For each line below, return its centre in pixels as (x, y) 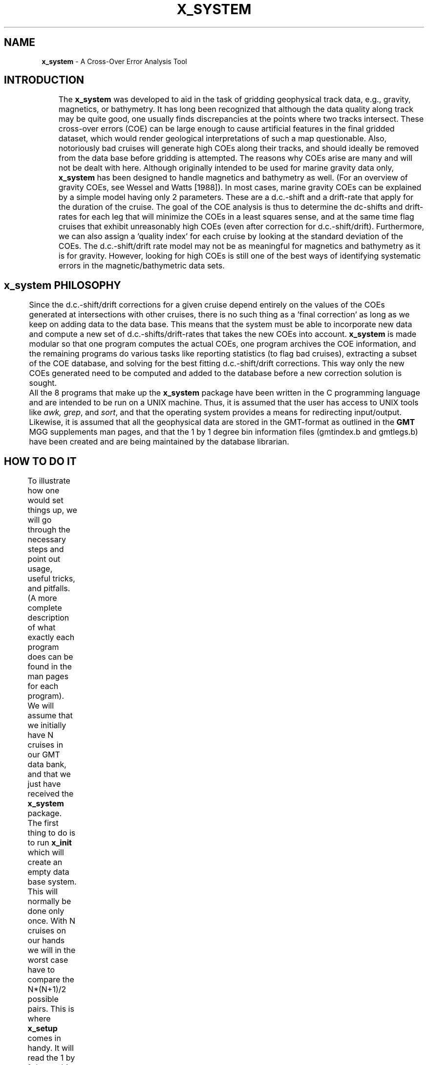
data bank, (47, 765)
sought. (43, 383)
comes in (44, 1038)
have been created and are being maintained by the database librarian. (159, 442)
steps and (46, 549)
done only (46, 911)
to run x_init (50, 843)
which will (46, 853)
